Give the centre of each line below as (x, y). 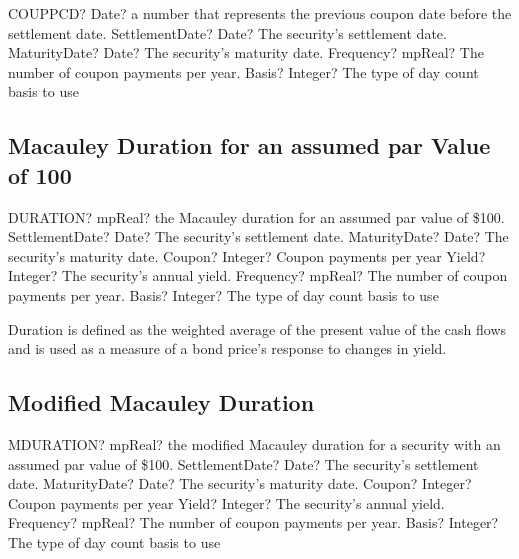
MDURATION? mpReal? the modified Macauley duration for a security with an (254, 443)
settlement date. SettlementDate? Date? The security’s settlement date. (227, 32)
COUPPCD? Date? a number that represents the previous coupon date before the (260, 13)
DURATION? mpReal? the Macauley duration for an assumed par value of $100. (256, 216)
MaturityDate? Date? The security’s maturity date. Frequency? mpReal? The (246, 52)
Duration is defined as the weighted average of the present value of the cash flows (257, 328)
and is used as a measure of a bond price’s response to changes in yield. (227, 348)
